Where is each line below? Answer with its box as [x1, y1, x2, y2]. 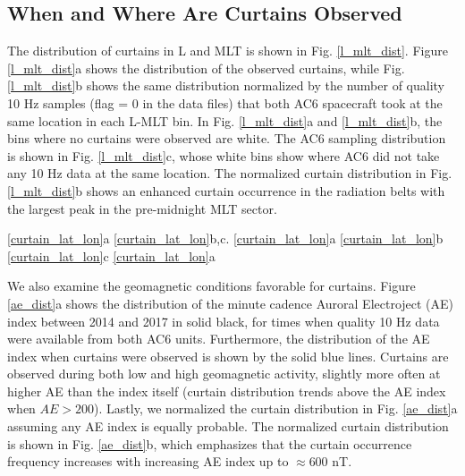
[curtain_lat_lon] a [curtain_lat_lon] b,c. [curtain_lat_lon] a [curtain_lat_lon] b [7, 229, 444, 248]
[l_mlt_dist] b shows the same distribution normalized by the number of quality [7, 76, 444, 95]
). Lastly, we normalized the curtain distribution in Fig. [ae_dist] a [94, 399, 458, 418]
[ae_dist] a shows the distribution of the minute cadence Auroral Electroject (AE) [7, 293, 454, 312]
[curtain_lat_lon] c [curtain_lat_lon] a [7, 246, 216, 265]
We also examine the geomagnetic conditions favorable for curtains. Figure [7, 276, 416, 295]
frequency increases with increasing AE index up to [7, 452, 289, 471]
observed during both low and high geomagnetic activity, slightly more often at [7, 364, 441, 383]
